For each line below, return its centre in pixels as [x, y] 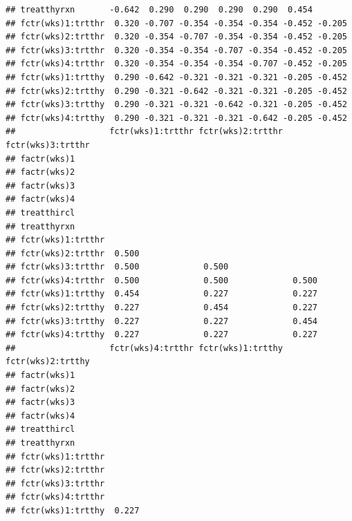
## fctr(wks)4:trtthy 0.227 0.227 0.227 [162, 335]
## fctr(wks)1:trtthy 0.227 [73, 510]
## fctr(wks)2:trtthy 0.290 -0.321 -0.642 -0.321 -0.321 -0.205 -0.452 [176, 91]
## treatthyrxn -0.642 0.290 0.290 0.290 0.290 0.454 [159, 10]
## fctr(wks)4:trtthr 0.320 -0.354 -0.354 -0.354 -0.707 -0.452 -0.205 [176, 64]
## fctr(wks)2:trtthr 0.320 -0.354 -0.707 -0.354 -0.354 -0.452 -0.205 [176, 37]
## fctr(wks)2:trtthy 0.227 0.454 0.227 [162, 308]
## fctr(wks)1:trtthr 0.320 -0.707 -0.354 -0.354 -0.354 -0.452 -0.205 [176, 23]
